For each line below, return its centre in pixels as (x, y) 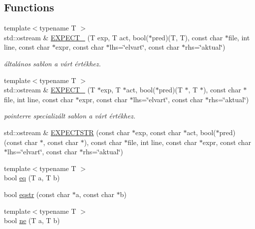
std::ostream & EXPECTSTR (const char (67, 132)
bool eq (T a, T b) (32, 178)
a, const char (95, 194)
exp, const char (158, 132)
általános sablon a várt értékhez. (52, 63)
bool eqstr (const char (37, 194)
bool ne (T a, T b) (32, 220)
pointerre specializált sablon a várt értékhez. (70, 116)
